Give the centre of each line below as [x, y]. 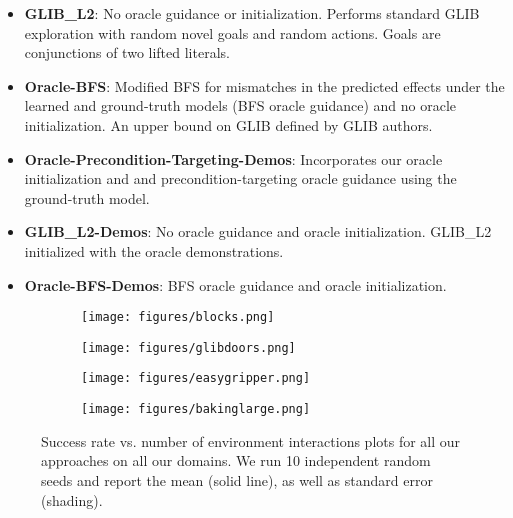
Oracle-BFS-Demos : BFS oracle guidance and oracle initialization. [235, 284]
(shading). [72, 499]
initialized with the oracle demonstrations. [154, 250]
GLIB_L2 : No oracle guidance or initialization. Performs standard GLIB [252, 13]
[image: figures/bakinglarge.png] [196, 409]
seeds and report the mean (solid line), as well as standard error [237, 479]
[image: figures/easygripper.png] [196, 378]
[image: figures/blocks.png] [178, 317]
